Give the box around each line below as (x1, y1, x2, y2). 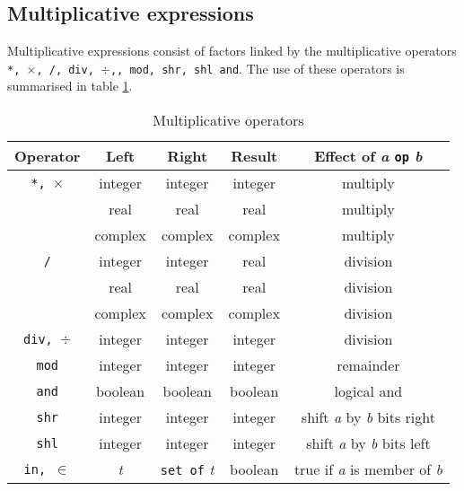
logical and (334, 381, 403, 402)
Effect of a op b (314, 145, 423, 167)
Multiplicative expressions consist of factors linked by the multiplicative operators (7, 41, 457, 60)
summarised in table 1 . (7, 76, 133, 95)
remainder (337, 355, 400, 376)
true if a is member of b (293, 459, 442, 480)
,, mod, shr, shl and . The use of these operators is (109, 58, 405, 77)
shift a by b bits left (306, 433, 431, 454)
